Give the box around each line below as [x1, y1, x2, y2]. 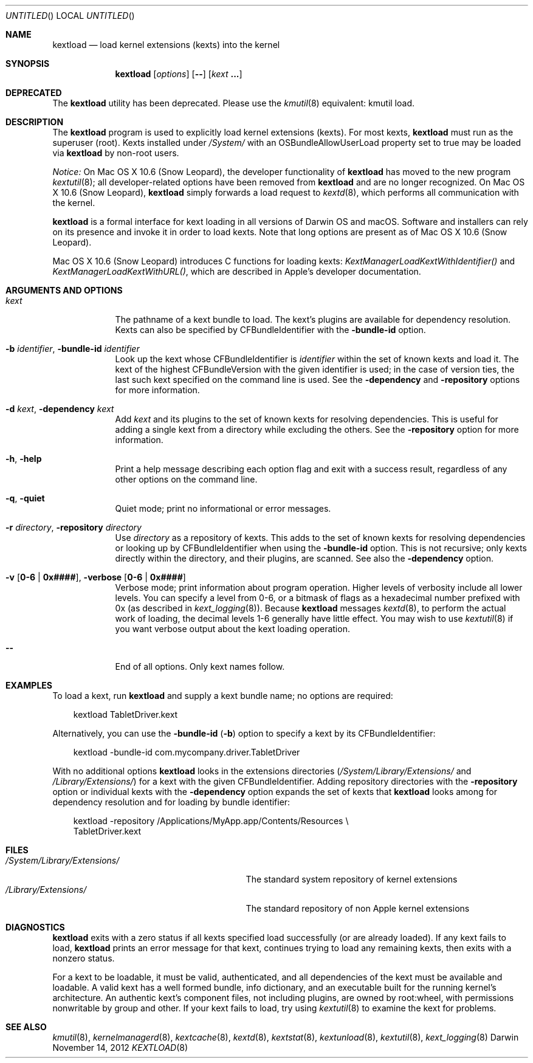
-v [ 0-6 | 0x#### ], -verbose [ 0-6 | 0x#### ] [5, 572, 186, 582]
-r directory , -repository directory [5, 522, 142, 532]
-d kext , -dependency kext [5, 404, 114, 414]
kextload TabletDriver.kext [73, 709, 178, 720]
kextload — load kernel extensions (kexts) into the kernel [52, 40, 280, 50]
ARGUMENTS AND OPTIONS [5, 285, 123, 295]
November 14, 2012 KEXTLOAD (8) [52, 1042, 188, 1053]
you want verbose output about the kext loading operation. [115, 624, 350, 634]
